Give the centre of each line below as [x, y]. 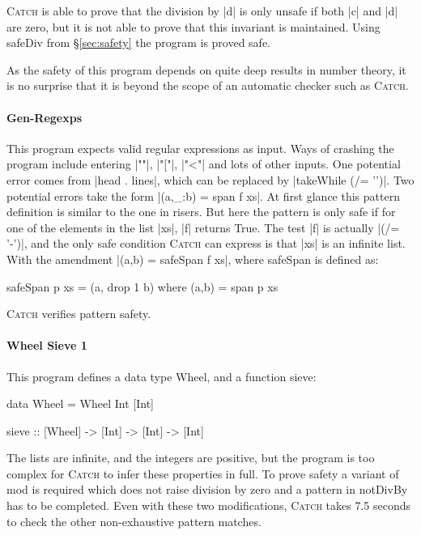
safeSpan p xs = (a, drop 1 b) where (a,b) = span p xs [142, 286]
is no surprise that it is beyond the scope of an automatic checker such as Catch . [208, 85]
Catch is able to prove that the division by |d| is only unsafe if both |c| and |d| [202, 11]
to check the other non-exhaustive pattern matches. [134, 521]
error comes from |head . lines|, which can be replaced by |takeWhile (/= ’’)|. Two [210, 179]
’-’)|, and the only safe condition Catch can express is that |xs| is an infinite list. [206, 243]
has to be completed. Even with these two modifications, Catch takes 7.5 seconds [208, 505]
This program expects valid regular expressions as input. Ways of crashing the [200, 148]
